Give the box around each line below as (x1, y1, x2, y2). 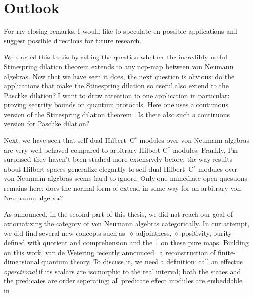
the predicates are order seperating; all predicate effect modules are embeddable (4, 276, 243, 286)
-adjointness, (134, 228, 172, 238)
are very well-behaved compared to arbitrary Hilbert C (4, 144, 168, 155)
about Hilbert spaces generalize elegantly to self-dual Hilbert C (4, 163, 194, 174)
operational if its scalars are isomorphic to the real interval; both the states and (4, 266, 241, 276)
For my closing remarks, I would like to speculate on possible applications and (4, 26, 237, 36)
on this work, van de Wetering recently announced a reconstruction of (4, 247, 216, 257)
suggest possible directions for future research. (4, 35, 142, 45)
